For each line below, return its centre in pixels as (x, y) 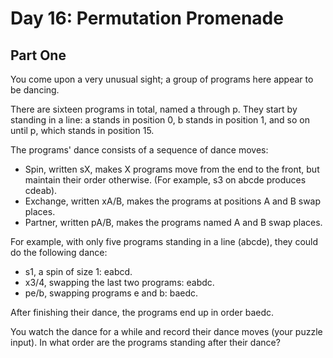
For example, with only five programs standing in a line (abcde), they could (164, 241)
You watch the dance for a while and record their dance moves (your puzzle (166, 331)
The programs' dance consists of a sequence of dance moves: (139, 150)
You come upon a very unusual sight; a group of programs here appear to (162, 79)
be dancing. (35, 90)
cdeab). (41, 190)
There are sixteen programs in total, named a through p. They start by (154, 109)
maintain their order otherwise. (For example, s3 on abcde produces (165, 180)
